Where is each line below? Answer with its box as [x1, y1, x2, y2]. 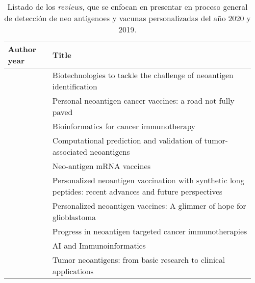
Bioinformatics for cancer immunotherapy [52, 120, 196, 132]
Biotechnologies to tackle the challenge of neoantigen [52, 69, 233, 81]
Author [8, 43, 36, 55]
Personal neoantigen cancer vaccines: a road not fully [52, 95, 234, 106]
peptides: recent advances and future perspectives [52, 186, 223, 197]
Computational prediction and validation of [52, 135, 202, 146]
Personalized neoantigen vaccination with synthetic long [52, 174, 245, 186]
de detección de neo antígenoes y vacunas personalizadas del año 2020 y [4, 12, 251, 24]
